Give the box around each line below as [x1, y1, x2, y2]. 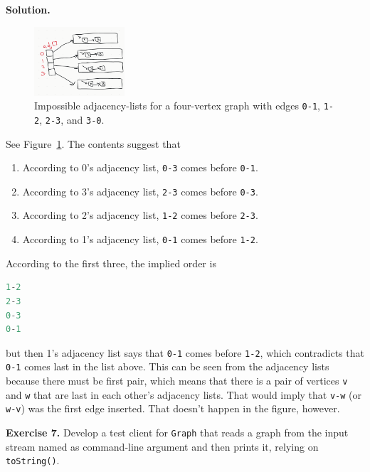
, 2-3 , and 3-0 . [39, 112, 105, 127]
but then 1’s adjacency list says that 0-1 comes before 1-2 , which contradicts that [6, 345, 364, 360]
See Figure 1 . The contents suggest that [6, 136, 181, 151]
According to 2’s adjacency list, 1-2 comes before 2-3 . [22, 208, 258, 222]
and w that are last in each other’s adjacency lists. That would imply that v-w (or [6, 387, 362, 402]
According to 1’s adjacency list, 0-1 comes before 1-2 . [22, 232, 258, 247]
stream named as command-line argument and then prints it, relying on [6, 439, 319, 454]
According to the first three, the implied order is [6, 255, 216, 270]
